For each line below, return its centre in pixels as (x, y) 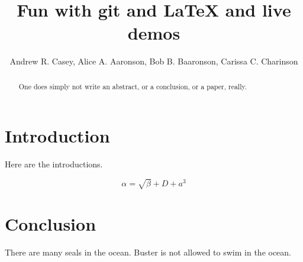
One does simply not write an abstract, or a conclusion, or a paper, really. (133, 86)
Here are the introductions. (54, 164)
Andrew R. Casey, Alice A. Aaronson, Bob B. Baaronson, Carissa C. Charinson (154, 61)
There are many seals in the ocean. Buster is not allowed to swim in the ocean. (148, 252)
